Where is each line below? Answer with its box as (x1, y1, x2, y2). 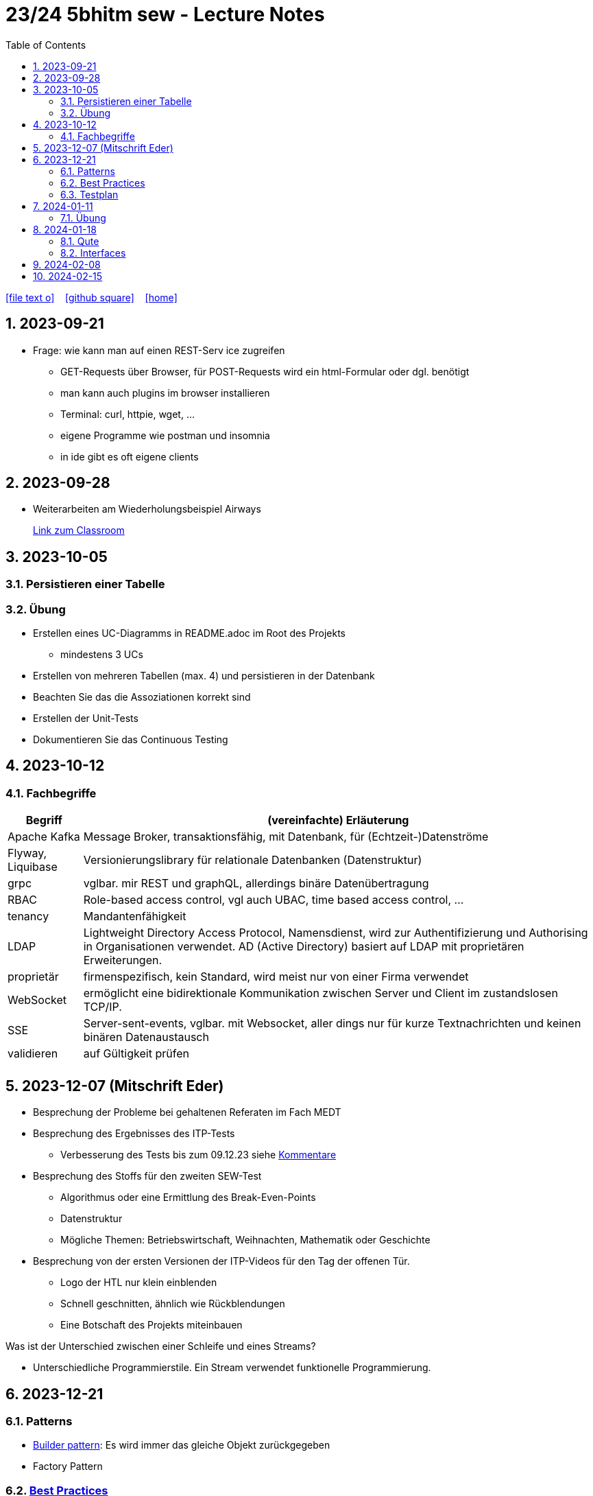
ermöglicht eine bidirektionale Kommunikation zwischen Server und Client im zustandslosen (83, 986, 558, 1001)
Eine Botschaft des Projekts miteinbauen (60, 1319, 243, 1331)
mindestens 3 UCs (60, 648, 143, 661)
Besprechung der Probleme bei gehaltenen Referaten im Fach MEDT (33, 1106, 341, 1119)
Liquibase (8, 860, 58, 874)
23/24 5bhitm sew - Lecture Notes (5, 3, 325, 26)
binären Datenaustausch (83, 1030, 209, 1044)
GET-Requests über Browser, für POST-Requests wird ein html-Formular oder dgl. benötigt (60, 365, 470, 377)
